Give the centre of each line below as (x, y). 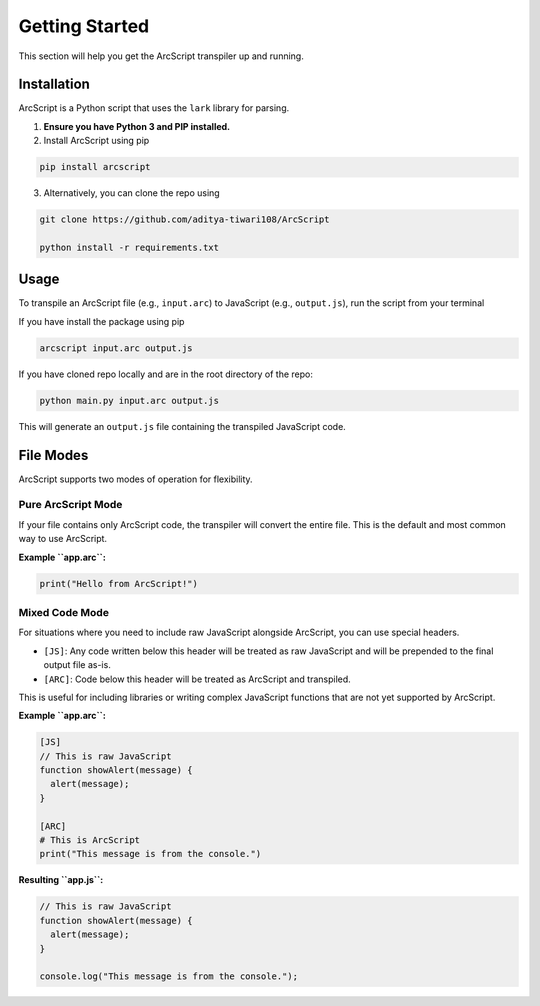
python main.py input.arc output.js (129, 400)
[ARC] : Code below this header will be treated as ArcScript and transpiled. (197, 679)
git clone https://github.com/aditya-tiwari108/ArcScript (184, 219)
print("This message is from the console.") (150, 854)
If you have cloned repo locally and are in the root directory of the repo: (166, 374)
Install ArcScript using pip (96, 141)
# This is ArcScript (89, 840)
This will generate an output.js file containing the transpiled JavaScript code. (182, 426)
